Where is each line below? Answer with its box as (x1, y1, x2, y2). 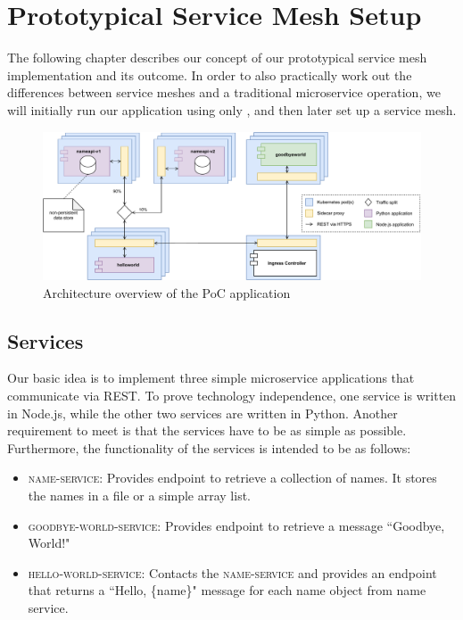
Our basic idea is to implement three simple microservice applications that (7, 368, 415, 387)
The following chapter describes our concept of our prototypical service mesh (7, 48, 427, 67)
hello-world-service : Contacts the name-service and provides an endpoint (28, 563, 437, 582)
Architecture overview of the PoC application (43, 283, 291, 302)
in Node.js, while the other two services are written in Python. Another (7, 403, 398, 422)
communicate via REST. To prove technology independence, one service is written (7, 385, 457, 404)
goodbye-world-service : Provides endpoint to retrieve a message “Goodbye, (28, 516, 445, 534)
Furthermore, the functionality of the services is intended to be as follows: (7, 438, 411, 457)
